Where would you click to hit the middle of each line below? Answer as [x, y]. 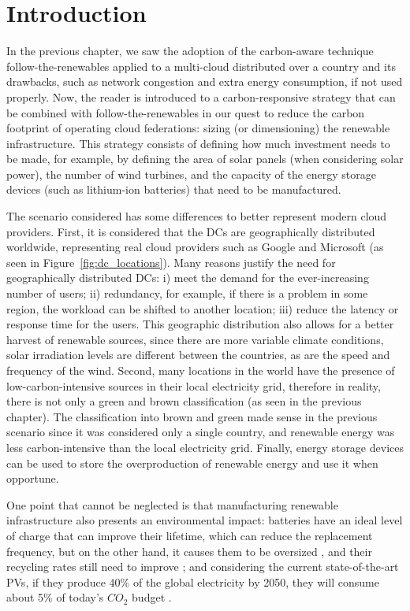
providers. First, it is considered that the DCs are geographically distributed [191, 231]
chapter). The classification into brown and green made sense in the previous [192, 416]
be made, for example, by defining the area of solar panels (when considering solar [205, 159]
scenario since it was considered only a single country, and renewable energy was [201, 432]
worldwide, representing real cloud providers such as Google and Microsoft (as [195, 247]
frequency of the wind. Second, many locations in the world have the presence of [201, 370]
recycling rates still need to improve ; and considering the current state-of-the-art [203, 567]
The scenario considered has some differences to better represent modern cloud [197, 216]
